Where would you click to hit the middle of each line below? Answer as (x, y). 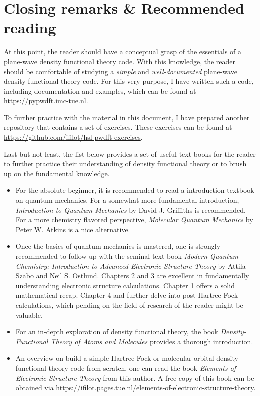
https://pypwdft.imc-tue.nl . (46, 101)
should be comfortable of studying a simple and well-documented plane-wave (121, 71)
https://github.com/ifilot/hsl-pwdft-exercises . (73, 137)
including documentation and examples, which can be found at (100, 91)
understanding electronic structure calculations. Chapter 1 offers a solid (125, 285)
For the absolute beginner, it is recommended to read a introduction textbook (135, 190)
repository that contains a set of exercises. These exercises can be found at (118, 127)
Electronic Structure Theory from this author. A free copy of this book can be (135, 377)
